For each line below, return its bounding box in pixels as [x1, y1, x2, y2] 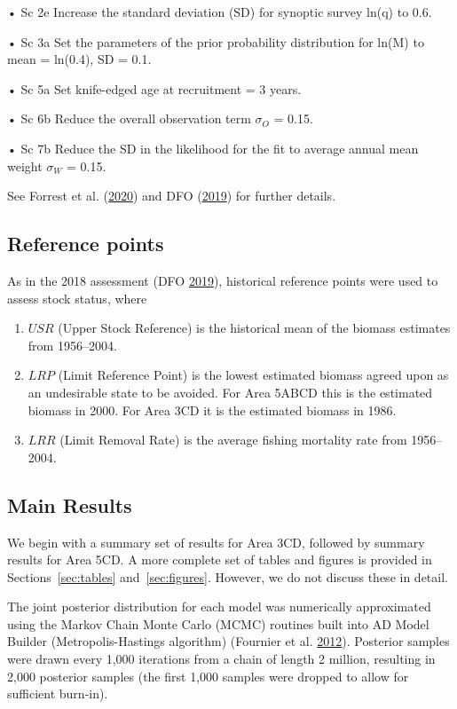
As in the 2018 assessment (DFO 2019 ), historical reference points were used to [7, 271, 438, 289]
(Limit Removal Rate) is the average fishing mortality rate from [59, 430, 407, 449]
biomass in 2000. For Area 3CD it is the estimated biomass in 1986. [28, 400, 397, 419]
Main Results [7, 491, 132, 518]
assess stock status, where [7, 288, 147, 307]
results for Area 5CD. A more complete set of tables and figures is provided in [7, 550, 432, 569]
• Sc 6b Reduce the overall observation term [7, 109, 251, 128]
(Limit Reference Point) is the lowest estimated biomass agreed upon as [58, 366, 449, 384]
